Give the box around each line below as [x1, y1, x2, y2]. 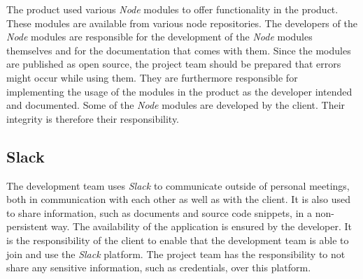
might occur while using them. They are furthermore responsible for [6, 70, 298, 84]
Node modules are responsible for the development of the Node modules [6, 29, 313, 44]
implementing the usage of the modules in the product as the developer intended [6, 84, 353, 98]
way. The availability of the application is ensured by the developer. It [50, 219, 352, 234]
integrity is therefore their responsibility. [6, 111, 180, 126]
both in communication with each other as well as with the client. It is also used [6, 192, 350, 206]
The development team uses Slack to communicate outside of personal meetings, [6, 178, 350, 193]
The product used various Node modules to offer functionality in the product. [6, 2, 339, 16]
